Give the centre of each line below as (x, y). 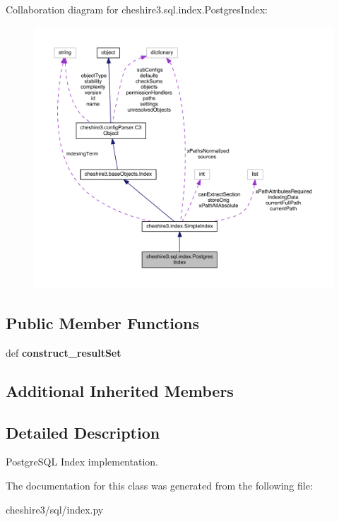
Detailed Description (83, 432)
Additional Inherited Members (120, 390)
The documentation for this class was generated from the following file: (159, 485)
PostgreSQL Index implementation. (82, 462)
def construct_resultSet (64, 352)
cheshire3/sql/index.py (55, 509)
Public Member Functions (102, 322)
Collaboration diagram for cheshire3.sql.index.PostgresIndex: (137, 9)
